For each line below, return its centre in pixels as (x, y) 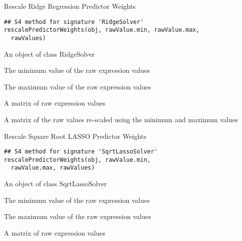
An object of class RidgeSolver (50, 54)
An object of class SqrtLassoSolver (55, 184)
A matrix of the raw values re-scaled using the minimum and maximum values (121, 119)
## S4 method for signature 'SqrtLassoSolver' (81, 152)
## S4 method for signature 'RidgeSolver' (74, 22)
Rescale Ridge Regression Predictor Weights (70, 6)
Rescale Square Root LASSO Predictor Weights (75, 136)
